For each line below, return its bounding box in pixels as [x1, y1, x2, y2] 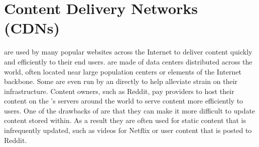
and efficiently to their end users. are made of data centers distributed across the [4, 56, 252, 66]
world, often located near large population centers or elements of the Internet [4, 66, 241, 76]
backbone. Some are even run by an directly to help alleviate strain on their [4, 76, 238, 86]
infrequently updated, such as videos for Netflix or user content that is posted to [4, 125, 252, 135]
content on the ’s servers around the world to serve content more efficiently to [4, 95, 243, 106]
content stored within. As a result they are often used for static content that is [4, 115, 246, 125]
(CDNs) [4, 17, 60, 38]
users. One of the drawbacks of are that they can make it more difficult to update [4, 105, 255, 115]
